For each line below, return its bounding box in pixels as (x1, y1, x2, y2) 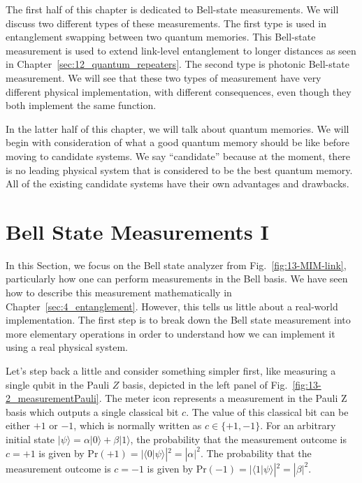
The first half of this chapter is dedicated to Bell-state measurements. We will (6, 2, 339, 16)
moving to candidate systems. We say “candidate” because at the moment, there (6, 148, 351, 163)
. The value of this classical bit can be (186, 404, 349, 419)
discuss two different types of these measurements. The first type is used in (6, 15, 326, 30)
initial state (6, 431, 55, 446)
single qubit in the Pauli (6, 377, 110, 391)
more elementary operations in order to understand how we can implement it (6, 326, 335, 340)
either (6, 418, 31, 433)
